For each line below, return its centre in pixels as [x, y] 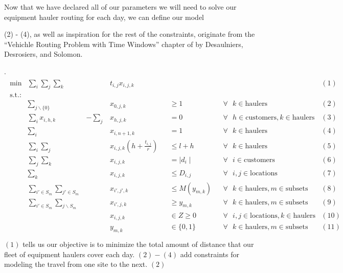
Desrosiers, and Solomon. [43, 54]
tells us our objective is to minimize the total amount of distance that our [138, 244]
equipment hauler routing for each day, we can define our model [104, 17]
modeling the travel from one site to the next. [76, 264]
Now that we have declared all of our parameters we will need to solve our [120, 7]
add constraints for [210, 254]
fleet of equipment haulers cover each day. [70, 254]
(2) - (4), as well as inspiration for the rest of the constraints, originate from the [130, 34]
